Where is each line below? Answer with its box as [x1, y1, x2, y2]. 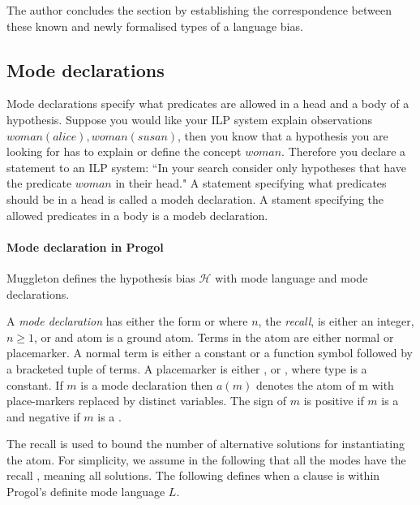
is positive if [303, 392, 364, 409]
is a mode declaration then [80, 376, 213, 393]
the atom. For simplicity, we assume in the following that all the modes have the [6, 451, 406, 468]
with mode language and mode [215, 269, 368, 286]
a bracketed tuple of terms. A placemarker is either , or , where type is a [6, 360, 367, 377]
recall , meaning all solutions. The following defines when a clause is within [6, 467, 380, 484]
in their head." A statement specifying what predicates [115, 175, 387, 192]
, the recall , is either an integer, [258, 313, 414, 330]
